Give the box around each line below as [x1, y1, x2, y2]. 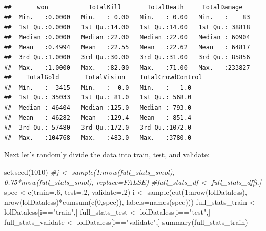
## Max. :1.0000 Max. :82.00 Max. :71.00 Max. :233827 [4, 64, 250, 71]
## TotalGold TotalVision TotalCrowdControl [4, 74, 202, 81]
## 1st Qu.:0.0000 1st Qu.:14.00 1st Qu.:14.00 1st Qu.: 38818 [4, 24, 250, 31]
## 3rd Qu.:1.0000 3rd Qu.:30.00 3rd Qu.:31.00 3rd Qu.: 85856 [4, 53, 250, 61]
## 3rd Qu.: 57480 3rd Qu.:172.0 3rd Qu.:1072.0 [4, 124, 192, 132]
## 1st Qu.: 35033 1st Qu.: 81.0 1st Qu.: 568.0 [4, 94, 192, 101]
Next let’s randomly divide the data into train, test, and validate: [4, 149, 210, 160]
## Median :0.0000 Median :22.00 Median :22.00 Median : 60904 [4, 33, 250, 41]
